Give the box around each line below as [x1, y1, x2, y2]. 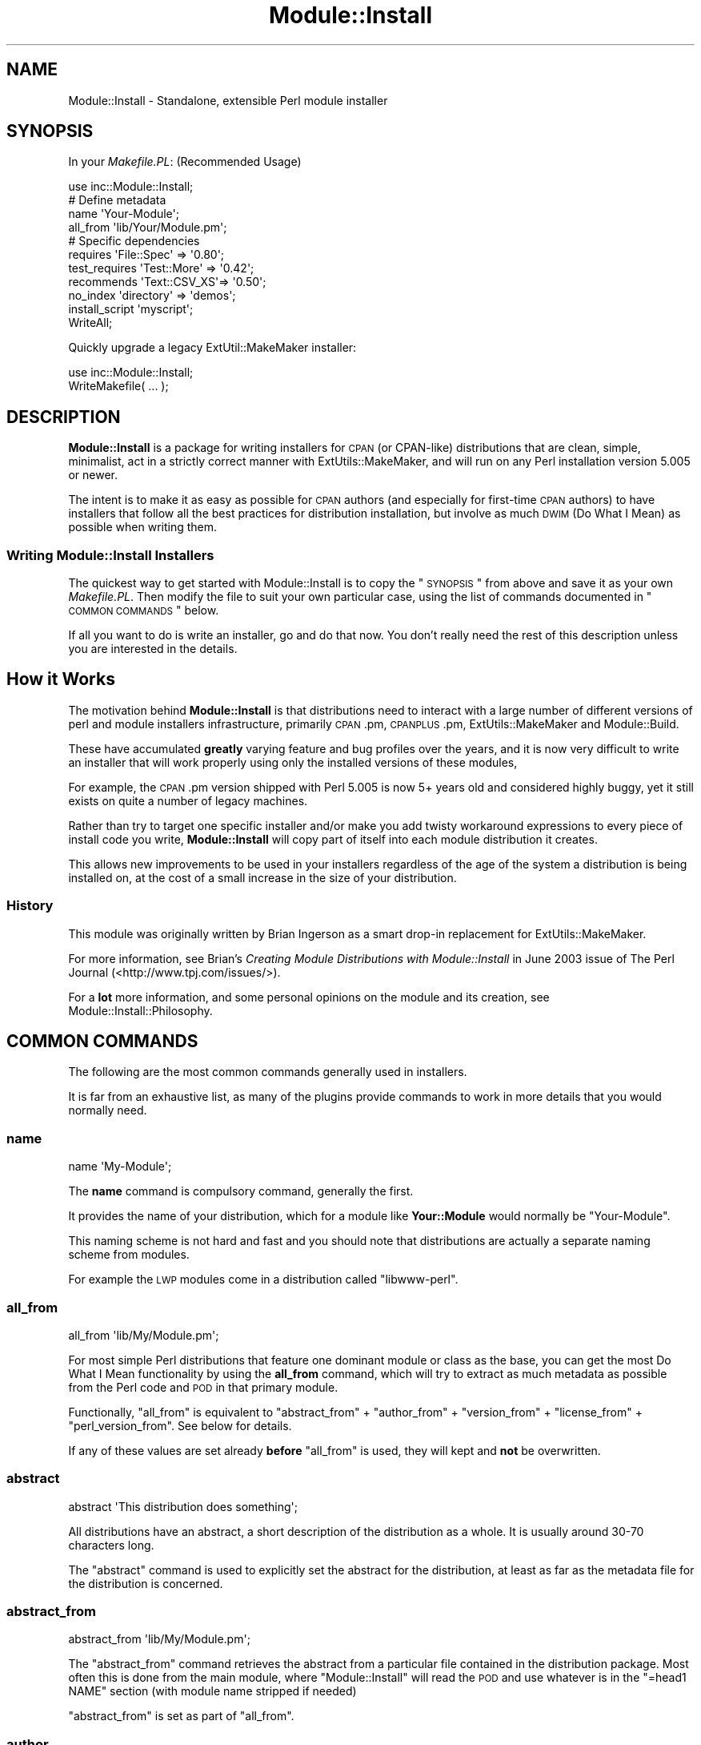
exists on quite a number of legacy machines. [68, 793, 308, 808]
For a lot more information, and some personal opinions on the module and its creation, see [68, 989, 550, 1004]
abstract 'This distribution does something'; [68, 1499, 298, 1513]
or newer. [68, 468, 118, 482]
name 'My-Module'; [68, 1159, 172, 1174]
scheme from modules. [68, 1247, 190, 1262]
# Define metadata [68, 193, 166, 208]
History [6, 897, 54, 914]
